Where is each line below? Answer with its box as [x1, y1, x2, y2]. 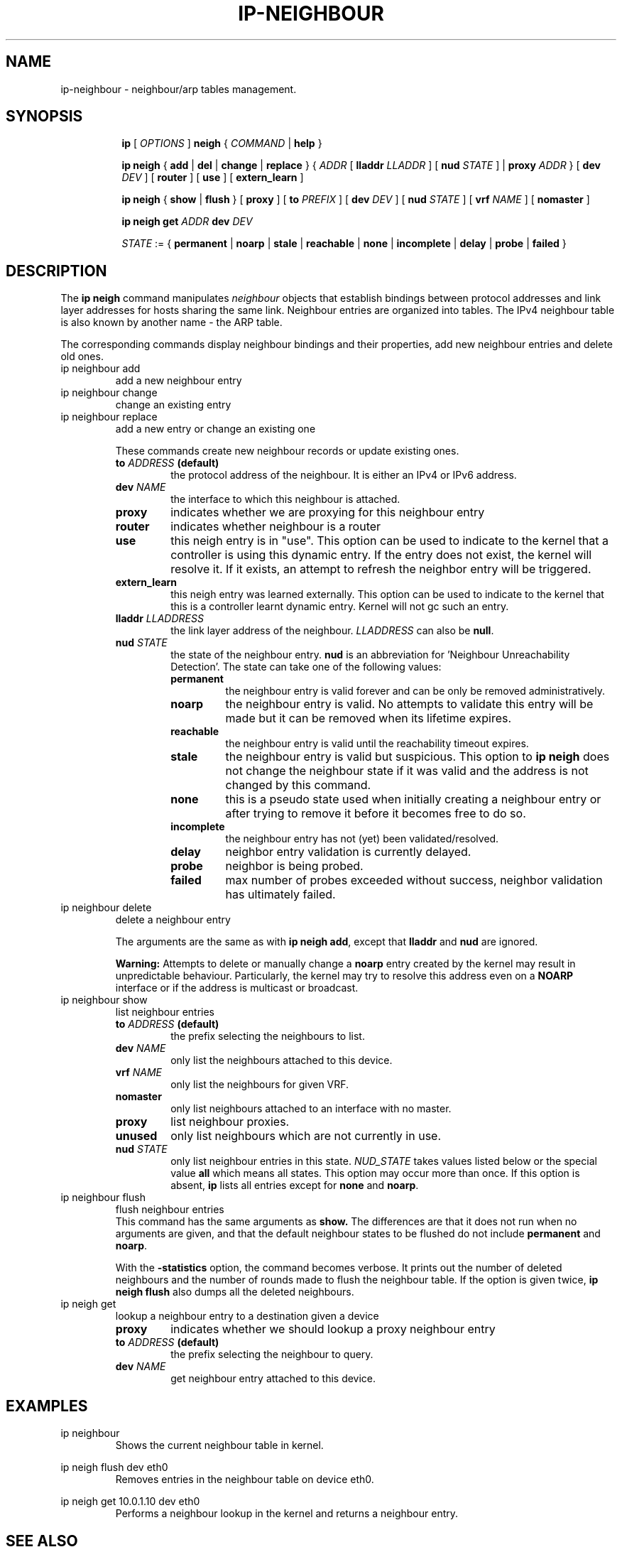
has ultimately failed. [225, 887, 336, 902]
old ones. [60, 350, 104, 363]
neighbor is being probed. [225, 859, 364, 874]
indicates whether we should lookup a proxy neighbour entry [170, 1322, 496, 1337]
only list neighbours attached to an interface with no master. [170, 1102, 452, 1115]
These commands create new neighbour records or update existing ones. [115, 445, 459, 457]
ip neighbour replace [60, 411, 158, 423]
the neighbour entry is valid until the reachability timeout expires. [225, 737, 529, 750]
